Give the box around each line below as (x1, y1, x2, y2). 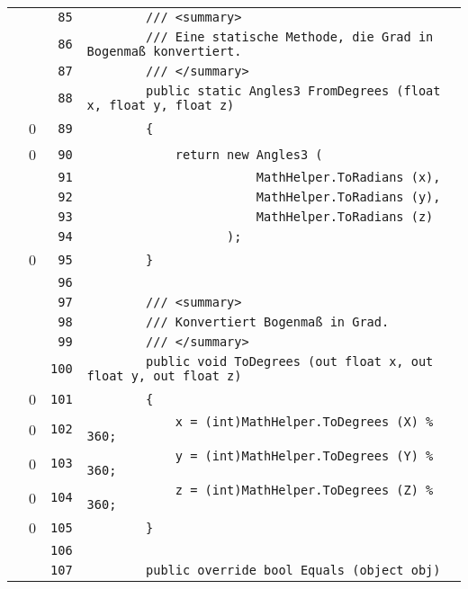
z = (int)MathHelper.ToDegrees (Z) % (175, 483, 434, 497)
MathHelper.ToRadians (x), (256, 170, 441, 184)
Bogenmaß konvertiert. (86, 44, 242, 58)
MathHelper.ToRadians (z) (256, 210, 434, 224)
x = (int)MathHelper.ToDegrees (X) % (175, 415, 434, 429)
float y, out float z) (86, 369, 242, 383)
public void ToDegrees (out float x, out (146, 354, 434, 369)
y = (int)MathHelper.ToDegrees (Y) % (175, 449, 434, 463)
